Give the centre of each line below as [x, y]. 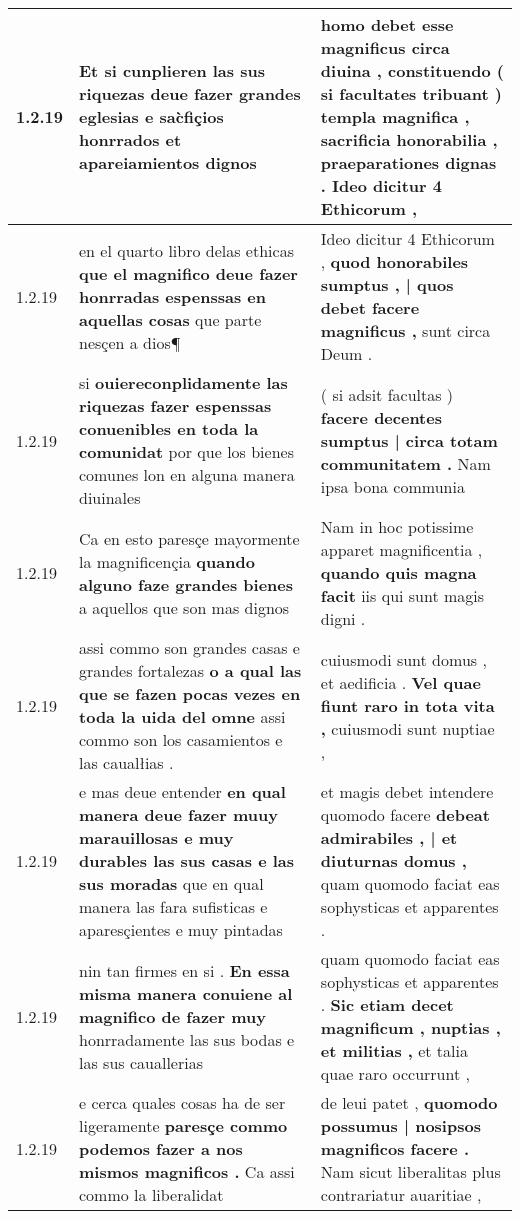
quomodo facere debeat [405, 814]
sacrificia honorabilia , [409, 139]
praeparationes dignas [408, 162]
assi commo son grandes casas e [189, 647]
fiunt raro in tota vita [407, 705]
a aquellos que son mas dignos [184, 607]
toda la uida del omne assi [182, 716]
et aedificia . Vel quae [400, 682]
